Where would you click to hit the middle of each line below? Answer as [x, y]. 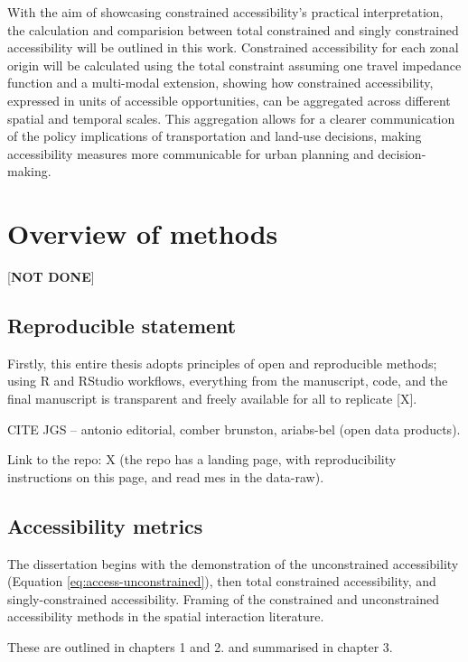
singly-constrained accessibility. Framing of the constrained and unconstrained [224, 598]
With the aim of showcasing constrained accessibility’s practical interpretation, [225, 12]
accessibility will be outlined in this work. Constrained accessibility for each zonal [233, 47]
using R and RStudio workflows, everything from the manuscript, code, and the [228, 381]
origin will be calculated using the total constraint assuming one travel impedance [234, 65]
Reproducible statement [122, 326]
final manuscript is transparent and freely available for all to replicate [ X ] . [212, 399]
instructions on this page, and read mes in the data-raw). [166, 476]
